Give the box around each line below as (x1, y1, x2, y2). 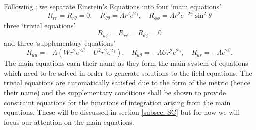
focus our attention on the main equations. (4, 116, 134, 127)
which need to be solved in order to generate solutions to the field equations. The (4, 67, 252, 78)
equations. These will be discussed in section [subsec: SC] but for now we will (4, 107, 240, 117)
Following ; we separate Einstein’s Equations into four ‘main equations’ (4, 1, 221, 11)
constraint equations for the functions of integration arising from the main (4, 97, 231, 107)
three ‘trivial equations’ (4, 20, 76, 30)
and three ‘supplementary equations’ (4, 37, 116, 48)
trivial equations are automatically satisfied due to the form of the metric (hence (4, 77, 250, 88)
